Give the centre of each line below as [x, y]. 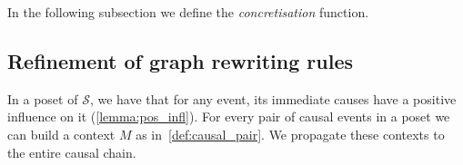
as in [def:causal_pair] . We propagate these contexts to [290, 134]
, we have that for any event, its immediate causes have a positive [273, 98]
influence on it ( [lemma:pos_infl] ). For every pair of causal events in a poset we [229, 116]
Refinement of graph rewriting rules [181, 60]
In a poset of [43, 98]
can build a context [61, 134]
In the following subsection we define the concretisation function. [188, 12]
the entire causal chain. [72, 152]
